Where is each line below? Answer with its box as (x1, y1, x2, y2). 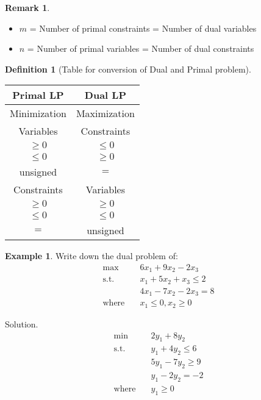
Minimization (10, 106, 66, 121)
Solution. (5, 317, 38, 330)
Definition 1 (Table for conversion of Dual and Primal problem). (5, 62, 251, 75)
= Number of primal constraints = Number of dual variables (29, 21, 257, 34)
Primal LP (12, 88, 64, 102)
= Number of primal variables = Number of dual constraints (27, 42, 254, 55)
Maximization (76, 106, 135, 121)
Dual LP (84, 88, 127, 102)
